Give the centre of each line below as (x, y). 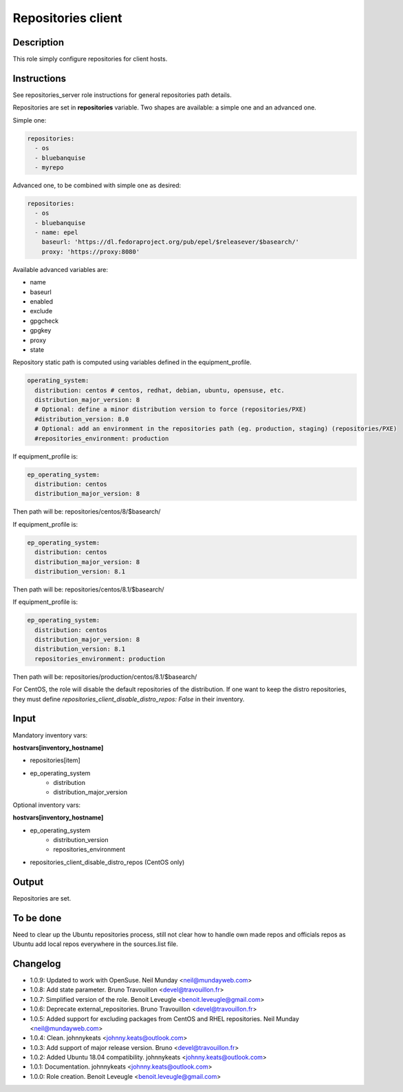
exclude (41, 311)
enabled (41, 301)
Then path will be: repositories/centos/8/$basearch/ (87, 512)
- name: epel (56, 233)
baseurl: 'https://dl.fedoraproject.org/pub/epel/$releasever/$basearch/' (170, 242)
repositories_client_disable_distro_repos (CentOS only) (107, 862)
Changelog (37, 964)
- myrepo (49, 167)
